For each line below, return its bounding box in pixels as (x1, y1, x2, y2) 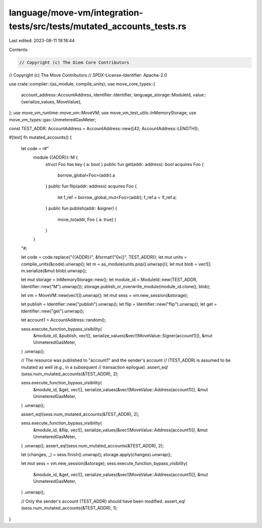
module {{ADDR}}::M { (33, 154, 78, 160)
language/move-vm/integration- (9, 7, 143, 18)
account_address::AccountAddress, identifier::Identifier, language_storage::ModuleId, (21, 92, 192, 98)
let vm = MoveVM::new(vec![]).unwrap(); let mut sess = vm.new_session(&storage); (21, 293, 189, 298)
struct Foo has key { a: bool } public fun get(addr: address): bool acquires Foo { (45, 161, 204, 167)
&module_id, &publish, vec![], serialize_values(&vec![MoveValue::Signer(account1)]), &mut (33, 333, 213, 339)
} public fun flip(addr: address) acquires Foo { (45, 183, 137, 189)
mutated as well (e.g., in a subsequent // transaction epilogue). (21, 364, 147, 370)
